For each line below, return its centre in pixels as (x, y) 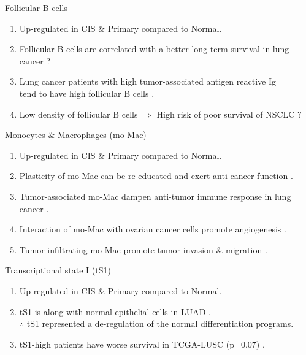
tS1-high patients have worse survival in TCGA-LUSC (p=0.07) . (142, 344)
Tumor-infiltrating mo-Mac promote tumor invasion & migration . (143, 249)
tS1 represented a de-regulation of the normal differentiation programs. (160, 323)
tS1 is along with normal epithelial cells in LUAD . (115, 311)
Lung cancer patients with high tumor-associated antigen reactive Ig (147, 81)
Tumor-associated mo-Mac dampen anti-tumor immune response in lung (155, 196)
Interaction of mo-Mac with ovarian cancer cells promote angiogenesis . (153, 229)
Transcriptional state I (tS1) (58, 270)
